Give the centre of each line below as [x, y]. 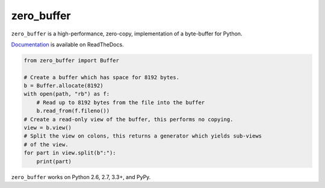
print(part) [54, 161]
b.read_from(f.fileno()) [73, 111]
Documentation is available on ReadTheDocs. [67, 44]
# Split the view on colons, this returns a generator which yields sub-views [143, 136]
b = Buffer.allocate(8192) [63, 86]
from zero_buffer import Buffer [72, 60]
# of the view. [46, 144]
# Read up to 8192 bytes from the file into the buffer [121, 102]
